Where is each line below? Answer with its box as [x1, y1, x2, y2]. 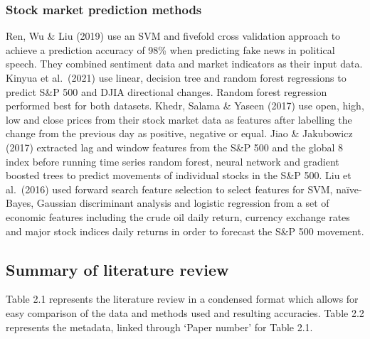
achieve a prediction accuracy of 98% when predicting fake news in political [6, 42, 335, 57]
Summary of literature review [6, 258, 229, 280]
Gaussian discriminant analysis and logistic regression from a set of [36, 195, 329, 210]
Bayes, [6, 195, 34, 210]
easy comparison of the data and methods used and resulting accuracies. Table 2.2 [6, 305, 364, 320]
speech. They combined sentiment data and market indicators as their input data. [6, 56, 363, 71]
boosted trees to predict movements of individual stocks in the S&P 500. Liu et [6, 168, 351, 183]
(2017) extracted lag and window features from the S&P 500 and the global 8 [6, 139, 344, 154]
